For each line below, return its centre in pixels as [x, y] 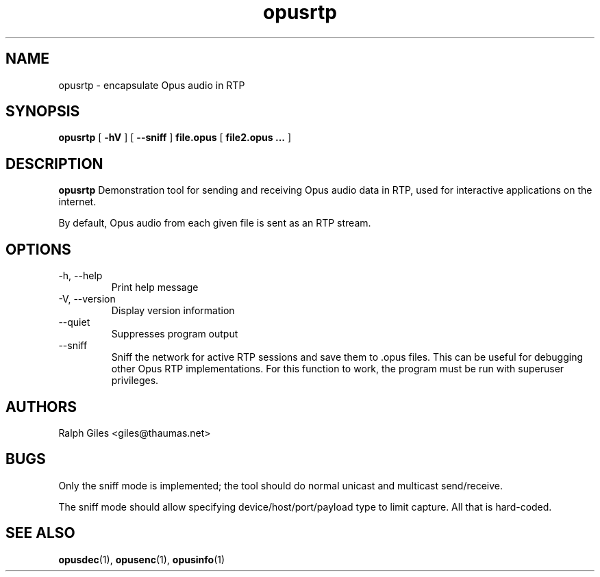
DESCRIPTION [54, 164]
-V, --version [87, 299]
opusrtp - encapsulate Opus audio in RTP [152, 85]
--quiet [74, 322]
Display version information [173, 311]
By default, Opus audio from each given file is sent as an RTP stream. [215, 223]
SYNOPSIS [43, 112]
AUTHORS [41, 407]
